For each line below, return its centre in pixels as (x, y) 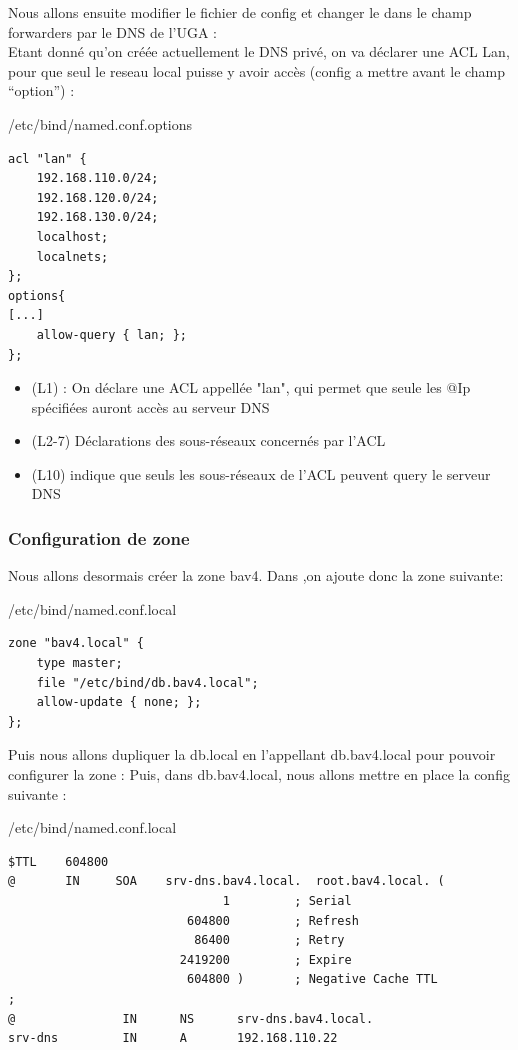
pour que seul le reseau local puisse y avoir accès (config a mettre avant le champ (257, 70)
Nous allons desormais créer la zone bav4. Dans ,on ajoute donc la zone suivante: (256, 575)
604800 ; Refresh (272, 920)
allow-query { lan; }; (111, 334)
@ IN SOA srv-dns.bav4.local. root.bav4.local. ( (226, 881)
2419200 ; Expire (265, 959)
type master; (79, 663)
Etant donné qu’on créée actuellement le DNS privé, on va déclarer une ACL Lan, (259, 51)
